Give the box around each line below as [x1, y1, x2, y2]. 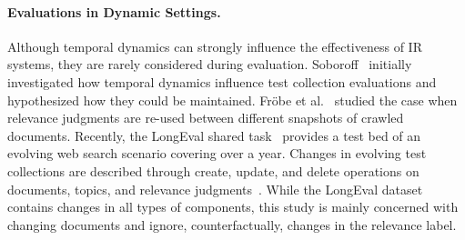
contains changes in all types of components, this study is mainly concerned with [7, 197, 459, 216]
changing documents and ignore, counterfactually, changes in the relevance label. [7, 215, 457, 234]
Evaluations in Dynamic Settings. [7, 2, 221, 21]
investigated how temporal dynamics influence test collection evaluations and [7, 72, 437, 91]
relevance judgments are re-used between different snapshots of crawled [7, 108, 404, 127]
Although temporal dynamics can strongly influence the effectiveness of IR [7, 36, 422, 55]
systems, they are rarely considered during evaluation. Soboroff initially [7, 55, 412, 74]
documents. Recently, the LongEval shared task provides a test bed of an [7, 125, 421, 145]
